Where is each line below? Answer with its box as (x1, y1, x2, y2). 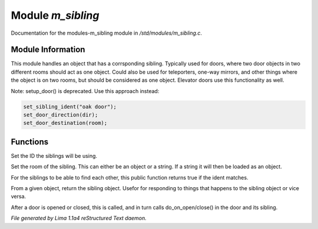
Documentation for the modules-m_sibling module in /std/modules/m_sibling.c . (11, 29, 203, 36)
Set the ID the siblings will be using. (11, 152, 97, 159)
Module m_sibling (11, 9, 100, 22)
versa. (11, 193, 26, 200)
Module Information (11, 45, 85, 55)
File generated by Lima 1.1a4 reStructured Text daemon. (11, 215, 147, 222)
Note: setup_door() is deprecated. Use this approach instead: (11, 87, 160, 94)
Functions (11, 137, 49, 147)
